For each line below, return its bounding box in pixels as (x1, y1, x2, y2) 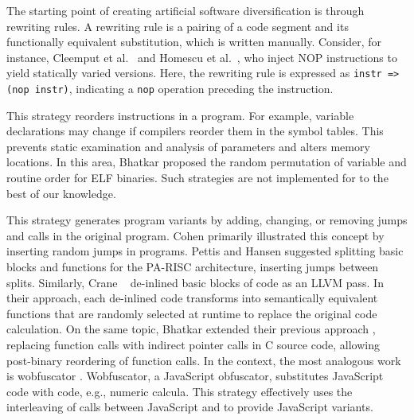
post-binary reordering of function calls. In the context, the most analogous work (6, 352, 401, 368)
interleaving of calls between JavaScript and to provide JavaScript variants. (6, 399, 373, 415)
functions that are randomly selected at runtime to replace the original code (6, 305, 377, 321)
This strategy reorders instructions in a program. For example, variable (6, 107, 354, 123)
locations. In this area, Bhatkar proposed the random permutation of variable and (6, 154, 407, 170)
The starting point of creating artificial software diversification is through (6, 2, 365, 18)
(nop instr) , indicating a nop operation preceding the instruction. (6, 80, 334, 97)
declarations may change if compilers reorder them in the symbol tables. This (6, 122, 384, 139)
